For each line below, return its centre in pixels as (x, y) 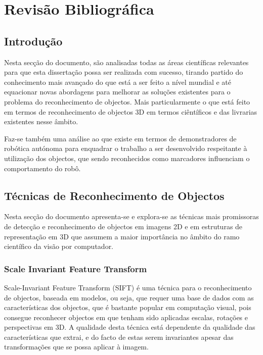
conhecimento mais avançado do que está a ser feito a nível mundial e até (118, 82)
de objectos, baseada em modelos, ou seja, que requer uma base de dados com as (129, 297)
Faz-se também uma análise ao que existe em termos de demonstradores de (120, 138)
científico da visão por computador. (59, 246)
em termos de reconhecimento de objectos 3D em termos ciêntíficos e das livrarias (131, 111)
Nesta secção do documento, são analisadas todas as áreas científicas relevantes (126, 62)
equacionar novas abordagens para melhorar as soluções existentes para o (117, 92)
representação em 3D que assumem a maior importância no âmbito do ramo (122, 236)
